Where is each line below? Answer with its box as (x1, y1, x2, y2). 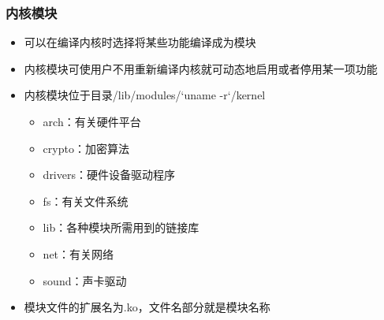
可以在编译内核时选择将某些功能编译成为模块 (24, 34, 256, 50)
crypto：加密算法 (43, 140, 129, 156)
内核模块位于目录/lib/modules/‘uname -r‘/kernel (24, 87, 266, 103)
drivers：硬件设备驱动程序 (43, 166, 175, 183)
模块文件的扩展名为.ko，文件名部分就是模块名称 (24, 299, 270, 315)
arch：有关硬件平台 (43, 113, 141, 129)
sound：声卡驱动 (43, 272, 127, 288)
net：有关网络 (43, 245, 114, 262)
